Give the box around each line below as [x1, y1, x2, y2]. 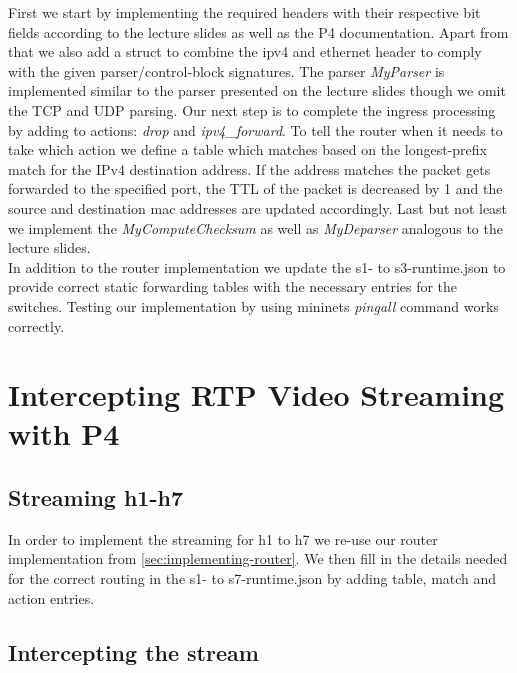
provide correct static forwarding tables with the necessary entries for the [8, 276, 458, 297]
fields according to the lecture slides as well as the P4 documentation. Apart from [8, 21, 509, 42]
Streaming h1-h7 [8, 482, 183, 513]
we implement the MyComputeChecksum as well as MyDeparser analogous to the [8, 217, 503, 238]
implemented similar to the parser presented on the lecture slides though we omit [8, 80, 506, 101]
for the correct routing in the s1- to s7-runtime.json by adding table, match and [8, 568, 497, 589]
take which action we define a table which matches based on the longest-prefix [8, 139, 487, 160]
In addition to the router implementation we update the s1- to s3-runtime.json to [8, 256, 506, 277]
